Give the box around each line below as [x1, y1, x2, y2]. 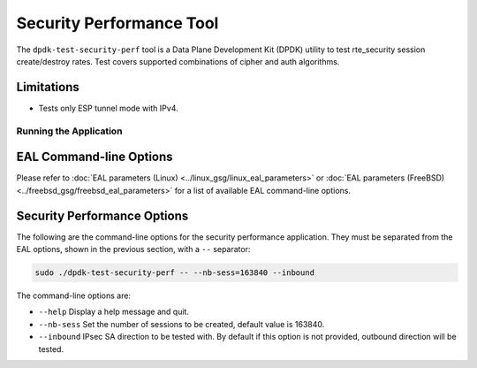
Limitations [16, 80, 79, 95]
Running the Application [16, 125, 123, 137]
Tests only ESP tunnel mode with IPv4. [38, 103, 178, 113]
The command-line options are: [16, 290, 132, 301]
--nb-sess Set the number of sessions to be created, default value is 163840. [38, 318, 325, 329]
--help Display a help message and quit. [38, 306, 190, 318]
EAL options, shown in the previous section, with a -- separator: [16, 244, 251, 254]
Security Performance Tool [16, 13, 219, 33]
